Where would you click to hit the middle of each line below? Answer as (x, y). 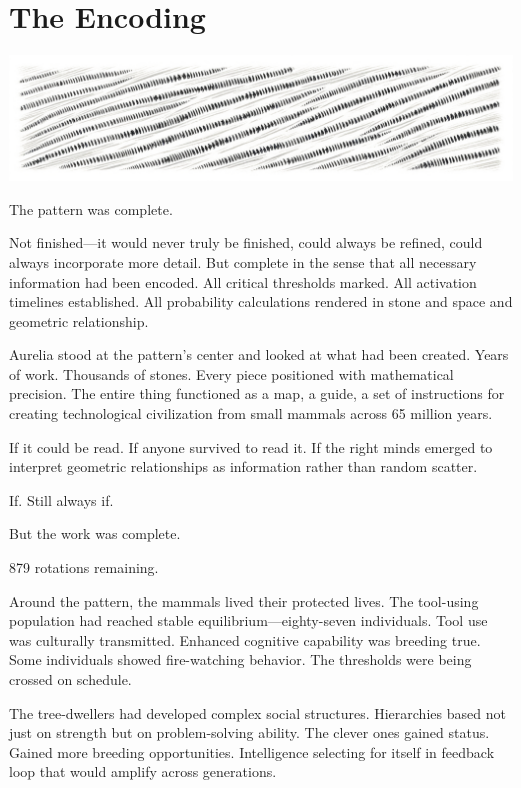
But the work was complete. (95, 533)
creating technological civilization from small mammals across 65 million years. (251, 413)
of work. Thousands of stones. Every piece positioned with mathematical (231, 373)
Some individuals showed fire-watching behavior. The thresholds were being (240, 659)
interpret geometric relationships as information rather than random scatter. (243, 466)
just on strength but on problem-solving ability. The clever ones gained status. (249, 732)
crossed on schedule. (70, 679)
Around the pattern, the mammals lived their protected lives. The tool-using (244, 600)
